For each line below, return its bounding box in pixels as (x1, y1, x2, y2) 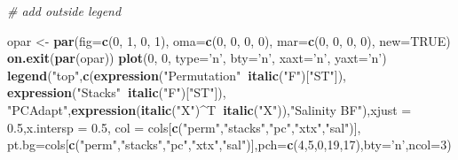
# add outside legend (7, 2, 122, 19)
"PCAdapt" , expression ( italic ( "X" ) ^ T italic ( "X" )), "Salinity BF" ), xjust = (7, 100, 412, 118)
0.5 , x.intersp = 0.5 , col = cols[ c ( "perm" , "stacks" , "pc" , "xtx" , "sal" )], (7, 118, 361, 136)
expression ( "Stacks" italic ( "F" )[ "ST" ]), (7, 83, 226, 102)
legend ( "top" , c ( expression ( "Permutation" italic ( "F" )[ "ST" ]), (7, 65, 346, 84)
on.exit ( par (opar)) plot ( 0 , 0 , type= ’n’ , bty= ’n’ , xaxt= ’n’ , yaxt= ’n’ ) (7, 49, 387, 67)
